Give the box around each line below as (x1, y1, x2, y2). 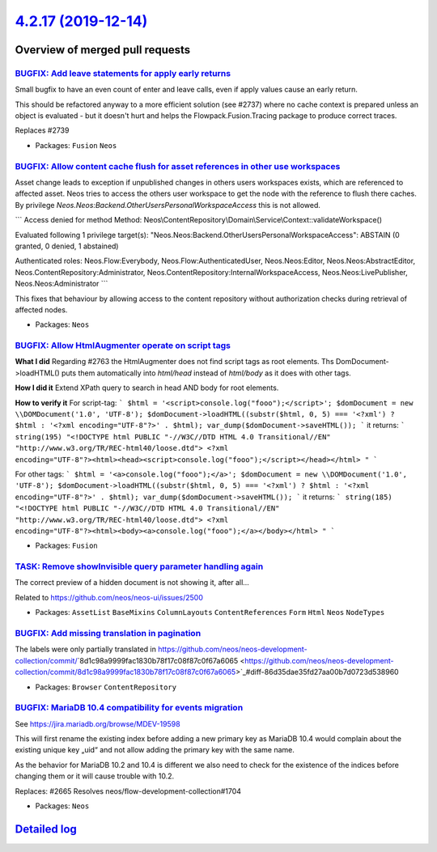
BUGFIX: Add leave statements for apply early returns (15, 67, 231, 78)
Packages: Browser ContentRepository (35, 682, 177, 692)
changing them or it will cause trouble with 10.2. (15, 771, 175, 781)
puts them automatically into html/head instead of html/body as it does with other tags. (61, 368, 351, 378)
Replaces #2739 (15, 125, 70, 135)
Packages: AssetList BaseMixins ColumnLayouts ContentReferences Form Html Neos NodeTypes (35, 608, 385, 617)
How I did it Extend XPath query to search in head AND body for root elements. (15, 383, 279, 392)
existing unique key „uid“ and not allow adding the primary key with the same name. (15, 745, 295, 755)
